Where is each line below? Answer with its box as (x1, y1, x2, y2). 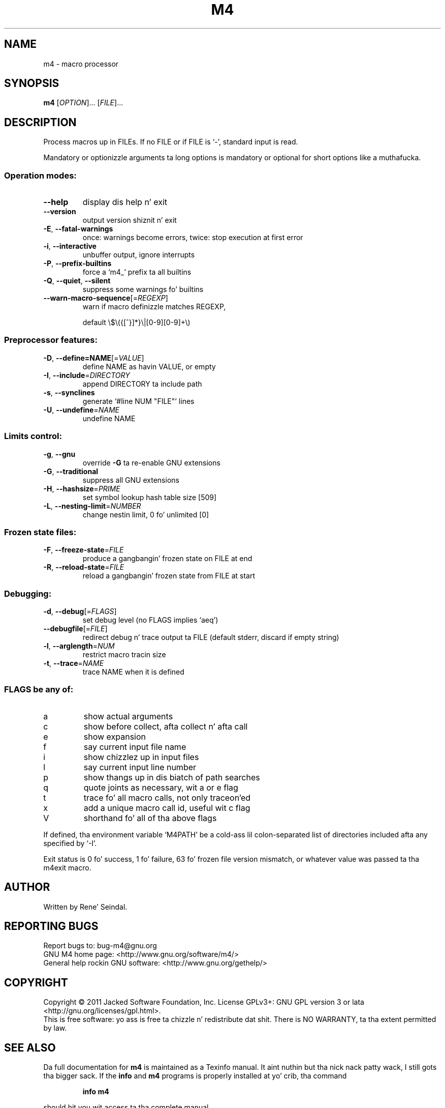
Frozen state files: (4, 527, 77, 537)
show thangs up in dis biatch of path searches (83, 772, 260, 782)
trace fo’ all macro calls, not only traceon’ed (83, 792, 251, 803)
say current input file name (83, 741, 186, 752)
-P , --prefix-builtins (43, 259, 112, 268)
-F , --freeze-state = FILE (43, 545, 124, 555)
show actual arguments (83, 711, 173, 721)
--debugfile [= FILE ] (43, 624, 108, 633)
